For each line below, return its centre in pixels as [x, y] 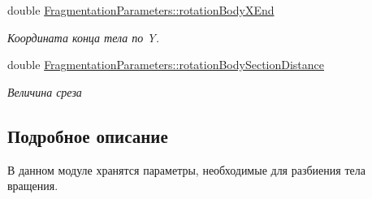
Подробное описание [88, 135]
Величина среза [45, 91]
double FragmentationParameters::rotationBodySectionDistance [166, 65]
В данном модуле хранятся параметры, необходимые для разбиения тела [186, 169]
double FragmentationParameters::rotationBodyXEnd [141, 10]
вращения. [33, 186]
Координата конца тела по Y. [84, 37]
